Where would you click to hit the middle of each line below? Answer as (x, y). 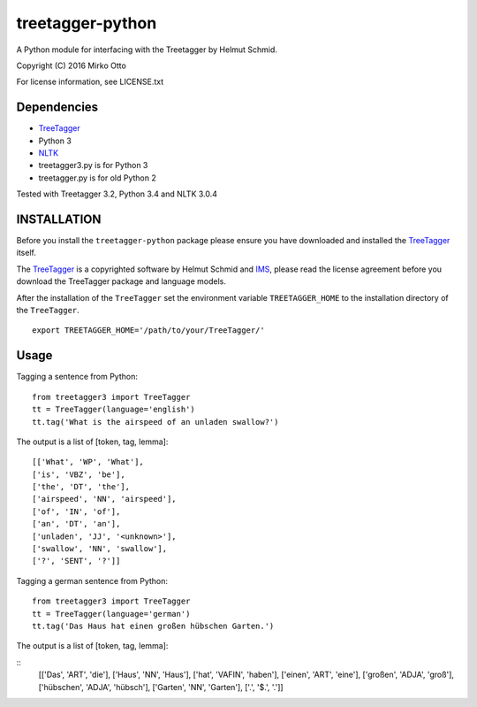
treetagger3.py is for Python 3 (93, 165)
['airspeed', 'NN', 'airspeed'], (104, 499)
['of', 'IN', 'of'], (76, 511)
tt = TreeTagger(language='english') (114, 410)
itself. (26, 253)
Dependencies (57, 108)
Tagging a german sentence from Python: (92, 580)
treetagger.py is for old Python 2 (97, 178)
